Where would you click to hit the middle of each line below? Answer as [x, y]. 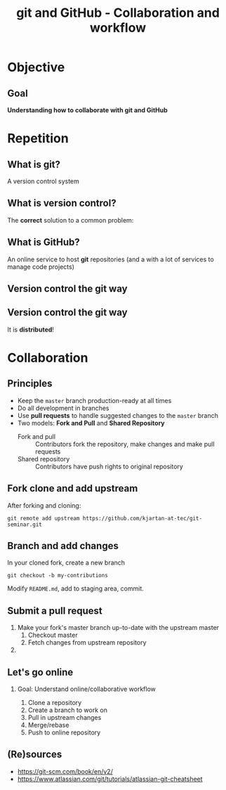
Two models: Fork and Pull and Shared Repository [91, 423]
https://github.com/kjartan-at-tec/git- [142, 518]
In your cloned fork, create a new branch [66, 562]
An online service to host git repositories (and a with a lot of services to [111, 259]
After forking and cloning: [44, 505]
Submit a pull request [55, 611]
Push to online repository [64, 732]
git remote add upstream [44, 518]
